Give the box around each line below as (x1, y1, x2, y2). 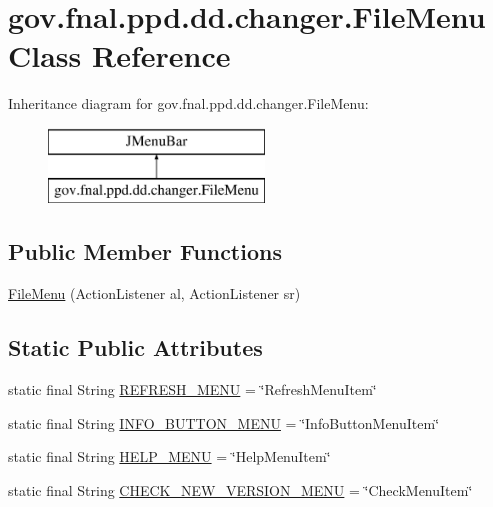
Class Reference (8, 35, 231, 76)
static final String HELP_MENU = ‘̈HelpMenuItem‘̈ (8, 446, 331, 467)
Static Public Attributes (8, 332, 263, 363)
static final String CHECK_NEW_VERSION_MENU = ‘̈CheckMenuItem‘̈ (8, 479, 473, 500)
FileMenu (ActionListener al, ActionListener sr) (8, 283, 301, 304)
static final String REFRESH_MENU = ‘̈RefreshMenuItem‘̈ (8, 379, 377, 400)
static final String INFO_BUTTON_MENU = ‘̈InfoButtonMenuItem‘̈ (8, 412, 440, 433)
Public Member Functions (8, 236, 282, 267)
